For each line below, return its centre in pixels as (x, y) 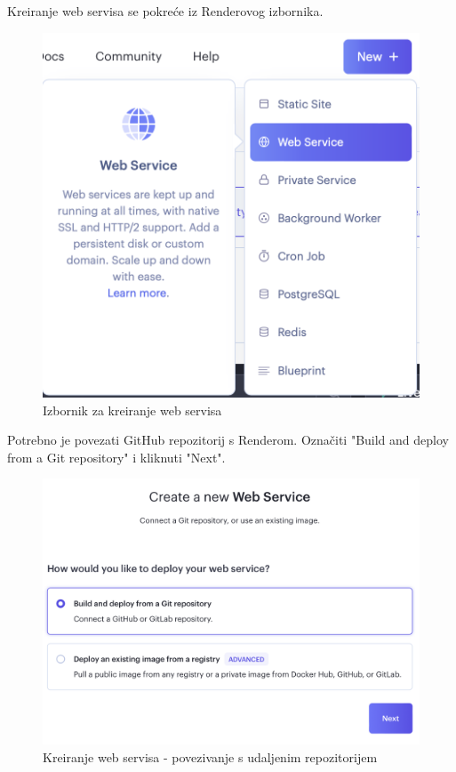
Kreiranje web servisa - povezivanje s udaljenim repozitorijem (210, 756)
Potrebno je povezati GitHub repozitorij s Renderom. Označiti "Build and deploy (228, 440)
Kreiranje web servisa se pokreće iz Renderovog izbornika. (165, 11)
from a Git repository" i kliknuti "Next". (116, 457)
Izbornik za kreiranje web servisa (132, 410)
